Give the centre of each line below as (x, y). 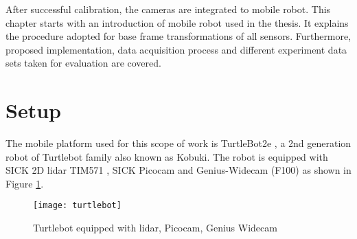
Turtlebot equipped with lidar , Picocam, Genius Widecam (155, 228)
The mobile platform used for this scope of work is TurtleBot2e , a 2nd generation (178, 143)
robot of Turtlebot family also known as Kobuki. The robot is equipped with (167, 156)
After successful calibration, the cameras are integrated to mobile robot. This (168, 9)
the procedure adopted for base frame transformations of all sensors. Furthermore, (178, 36)
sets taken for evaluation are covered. (83, 63)
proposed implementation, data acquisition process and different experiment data (176, 49)
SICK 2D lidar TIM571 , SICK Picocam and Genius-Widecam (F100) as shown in (178, 170)
